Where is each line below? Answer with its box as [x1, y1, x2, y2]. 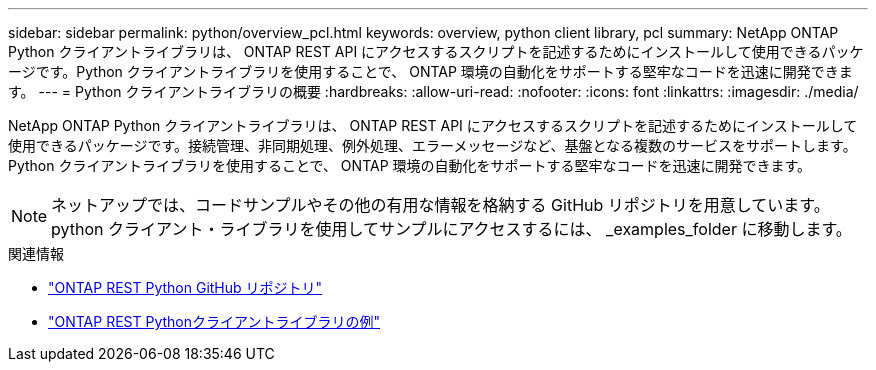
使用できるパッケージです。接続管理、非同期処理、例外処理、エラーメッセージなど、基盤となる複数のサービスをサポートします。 [8, 137, 857, 154]
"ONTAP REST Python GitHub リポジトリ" [48, 279, 323, 296]
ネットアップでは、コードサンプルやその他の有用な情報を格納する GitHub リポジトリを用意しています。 [51, 195, 830, 215]
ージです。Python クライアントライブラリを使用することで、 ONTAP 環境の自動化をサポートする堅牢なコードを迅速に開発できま [8, 63, 853, 80]
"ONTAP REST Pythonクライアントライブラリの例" [48, 313, 380, 330]
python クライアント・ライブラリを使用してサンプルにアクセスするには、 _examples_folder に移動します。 [51, 219, 852, 239]
